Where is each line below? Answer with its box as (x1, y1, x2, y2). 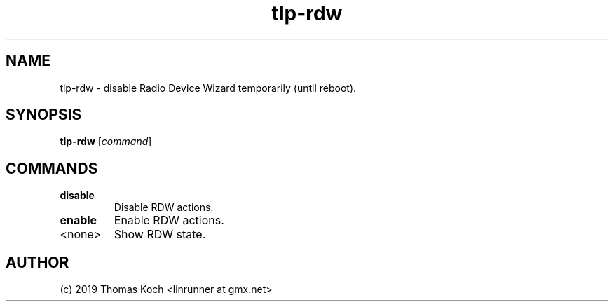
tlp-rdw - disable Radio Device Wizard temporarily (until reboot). (60, 81, 357, 94)
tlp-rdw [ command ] (60, 135, 152, 148)
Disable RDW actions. (114, 201, 214, 214)
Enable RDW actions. (114, 213, 224, 228)
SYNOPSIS (6, 106, 82, 124)
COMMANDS (6, 159, 98, 177)
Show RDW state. (114, 227, 206, 242)
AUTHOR (6, 253, 69, 271)
